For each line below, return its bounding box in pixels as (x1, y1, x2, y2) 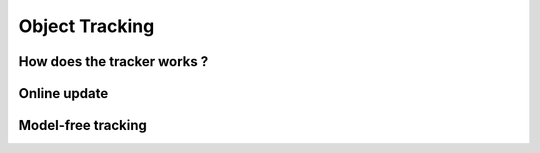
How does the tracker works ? (18, 53, 209, 70)
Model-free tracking (18, 117, 147, 134)
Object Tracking (18, 15, 155, 37)
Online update (18, 85, 109, 102)
